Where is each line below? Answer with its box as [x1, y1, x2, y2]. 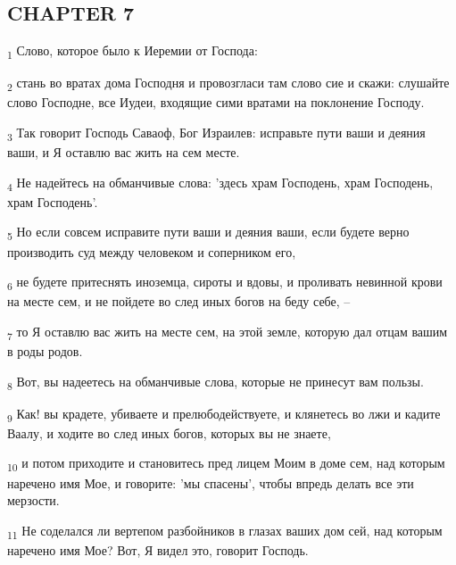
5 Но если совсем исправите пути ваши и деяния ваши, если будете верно [7, 222, 410, 244]
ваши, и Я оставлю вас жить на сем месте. [7, 143, 240, 162]
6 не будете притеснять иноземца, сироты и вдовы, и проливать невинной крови [7, 272, 443, 293]
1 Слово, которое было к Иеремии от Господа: [7, 41, 258, 62]
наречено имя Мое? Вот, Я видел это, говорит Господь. [7, 540, 309, 559]
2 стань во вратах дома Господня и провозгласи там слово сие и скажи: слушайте [7, 73, 450, 95]
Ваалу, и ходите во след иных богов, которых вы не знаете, [7, 423, 331, 442]
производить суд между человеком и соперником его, [7, 242, 296, 261]
